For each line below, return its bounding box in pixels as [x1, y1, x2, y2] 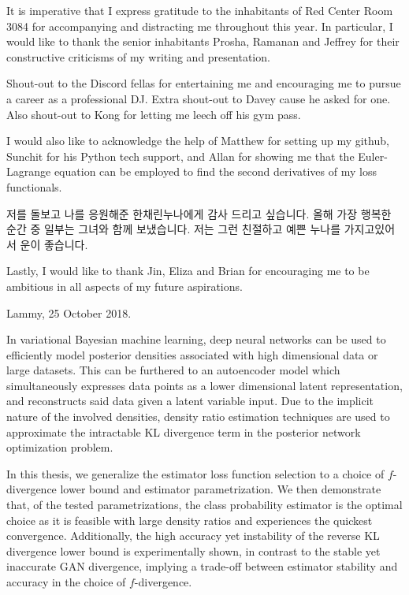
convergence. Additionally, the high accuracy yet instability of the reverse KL [6, 527, 380, 544]
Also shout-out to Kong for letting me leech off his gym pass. [6, 106, 301, 122]
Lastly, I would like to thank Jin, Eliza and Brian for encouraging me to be [6, 262, 370, 279]
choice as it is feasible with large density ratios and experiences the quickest [6, 511, 373, 528]
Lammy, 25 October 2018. [6, 304, 132, 321]
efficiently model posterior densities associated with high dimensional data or [6, 346, 378, 363]
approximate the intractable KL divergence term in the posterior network [6, 423, 361, 440]
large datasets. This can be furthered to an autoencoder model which [6, 362, 340, 378]
